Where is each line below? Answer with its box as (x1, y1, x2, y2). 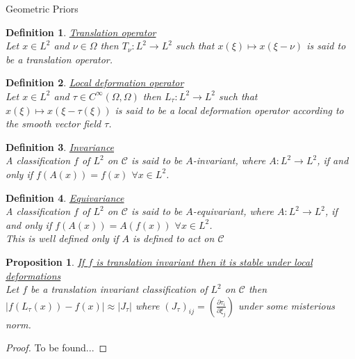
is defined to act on (133, 231, 215, 246)
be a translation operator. (6, 51, 113, 66)
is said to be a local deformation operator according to (115, 102, 344, 117)
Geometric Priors (6, 1, 79, 15)
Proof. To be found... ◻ (6, 340, 108, 355)
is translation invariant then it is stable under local (96, 254, 313, 269)
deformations (6, 268, 61, 282)
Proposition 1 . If (6, 254, 85, 269)
